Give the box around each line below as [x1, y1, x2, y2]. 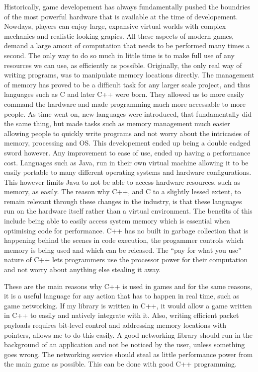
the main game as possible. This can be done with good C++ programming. [4, 359, 237, 369]
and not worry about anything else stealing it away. [4, 264, 161, 275]
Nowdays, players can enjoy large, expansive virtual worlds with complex [4, 21, 226, 31]
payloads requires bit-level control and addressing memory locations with [4, 320, 227, 330]
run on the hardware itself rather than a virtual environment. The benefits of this [4, 206, 253, 216]
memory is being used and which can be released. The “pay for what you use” [4, 244, 242, 255]
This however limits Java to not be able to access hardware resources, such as [4, 176, 240, 187]
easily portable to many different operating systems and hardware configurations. [4, 167, 252, 177]
